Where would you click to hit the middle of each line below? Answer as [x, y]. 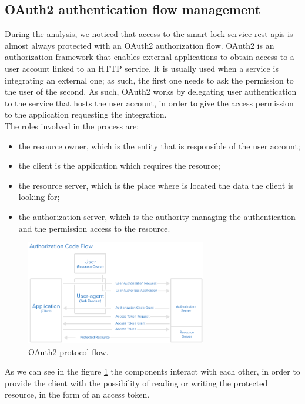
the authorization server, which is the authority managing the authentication [157, 216]
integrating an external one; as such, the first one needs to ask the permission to [149, 80]
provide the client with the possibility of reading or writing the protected [136, 383]
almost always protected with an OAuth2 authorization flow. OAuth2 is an [140, 45]
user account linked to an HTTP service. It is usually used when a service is [142, 68]
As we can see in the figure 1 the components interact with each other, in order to [152, 371]
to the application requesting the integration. [86, 114]
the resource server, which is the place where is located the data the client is [156, 185]
